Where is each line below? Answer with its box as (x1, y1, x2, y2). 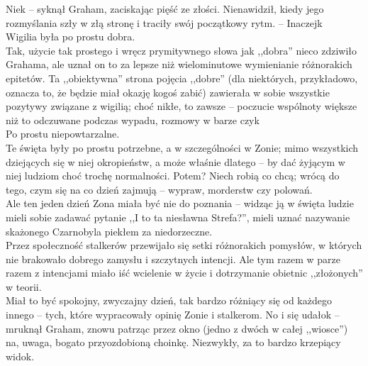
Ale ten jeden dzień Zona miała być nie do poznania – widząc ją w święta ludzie (6, 196, 354, 211)
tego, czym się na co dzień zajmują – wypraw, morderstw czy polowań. (6, 182, 313, 196)
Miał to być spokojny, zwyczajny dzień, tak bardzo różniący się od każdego (6, 293, 332, 308)
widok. (6, 348, 35, 363)
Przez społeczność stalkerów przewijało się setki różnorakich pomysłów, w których (6, 238, 362, 253)
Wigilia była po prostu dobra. (6, 29, 135, 44)
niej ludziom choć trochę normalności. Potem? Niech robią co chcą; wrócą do (6, 168, 340, 183)
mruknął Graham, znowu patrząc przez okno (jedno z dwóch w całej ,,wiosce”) (6, 321, 348, 335)
